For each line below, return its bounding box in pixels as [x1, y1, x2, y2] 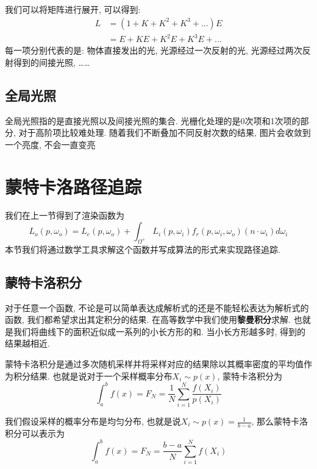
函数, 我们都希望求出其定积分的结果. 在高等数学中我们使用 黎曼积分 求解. [5, 313, 291, 326]
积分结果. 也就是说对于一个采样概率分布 [13, 369, 173, 382]
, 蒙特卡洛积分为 [217, 369, 282, 382]
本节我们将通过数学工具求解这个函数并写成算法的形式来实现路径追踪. [5, 242, 280, 255]
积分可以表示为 [5, 426, 65, 439]
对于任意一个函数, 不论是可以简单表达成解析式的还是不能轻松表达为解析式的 [5, 301, 309, 314]
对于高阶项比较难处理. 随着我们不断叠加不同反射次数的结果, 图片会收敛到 [18, 126, 311, 139]
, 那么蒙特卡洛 [251, 415, 308, 428]
